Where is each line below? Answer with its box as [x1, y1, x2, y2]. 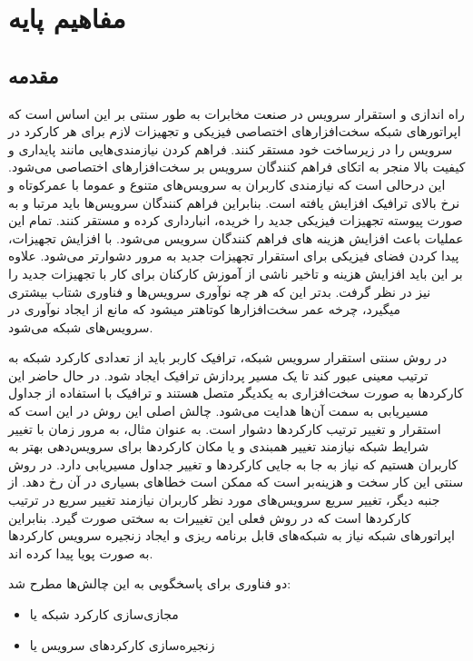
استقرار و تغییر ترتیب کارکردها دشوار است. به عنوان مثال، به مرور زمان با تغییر [8, 419, 441, 438]
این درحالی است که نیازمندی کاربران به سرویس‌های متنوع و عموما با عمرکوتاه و [8, 174, 446, 193]
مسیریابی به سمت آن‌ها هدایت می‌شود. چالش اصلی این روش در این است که [8, 401, 429, 420]
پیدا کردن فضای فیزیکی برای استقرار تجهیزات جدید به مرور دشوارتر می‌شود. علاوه [8, 246, 459, 265]
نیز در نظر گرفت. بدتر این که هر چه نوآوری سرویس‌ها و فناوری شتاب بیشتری [8, 281, 431, 301]
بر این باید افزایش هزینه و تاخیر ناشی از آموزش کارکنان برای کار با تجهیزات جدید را [8, 263, 463, 282]
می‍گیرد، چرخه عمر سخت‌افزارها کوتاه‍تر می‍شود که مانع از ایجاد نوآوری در [8, 300, 401, 319]
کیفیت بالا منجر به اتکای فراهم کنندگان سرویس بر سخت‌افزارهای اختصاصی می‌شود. [8, 157, 466, 176]
